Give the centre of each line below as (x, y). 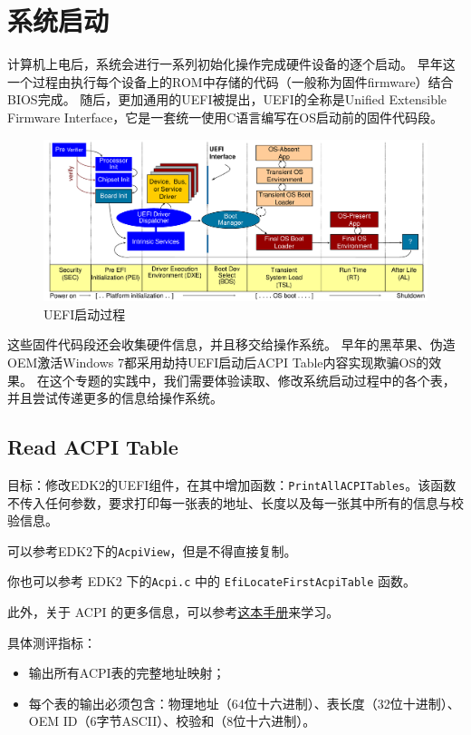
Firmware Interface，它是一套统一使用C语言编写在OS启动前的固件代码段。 (225, 117)
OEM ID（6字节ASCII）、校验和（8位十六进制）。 (172, 721)
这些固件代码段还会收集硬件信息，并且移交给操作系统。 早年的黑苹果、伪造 (231, 344)
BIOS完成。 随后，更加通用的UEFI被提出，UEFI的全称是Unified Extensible (227, 99)
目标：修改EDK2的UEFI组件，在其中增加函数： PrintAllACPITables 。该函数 (232, 484)
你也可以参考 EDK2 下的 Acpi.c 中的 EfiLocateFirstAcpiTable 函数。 (212, 581)
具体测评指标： (52, 642)
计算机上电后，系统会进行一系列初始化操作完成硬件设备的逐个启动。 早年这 (231, 64)
